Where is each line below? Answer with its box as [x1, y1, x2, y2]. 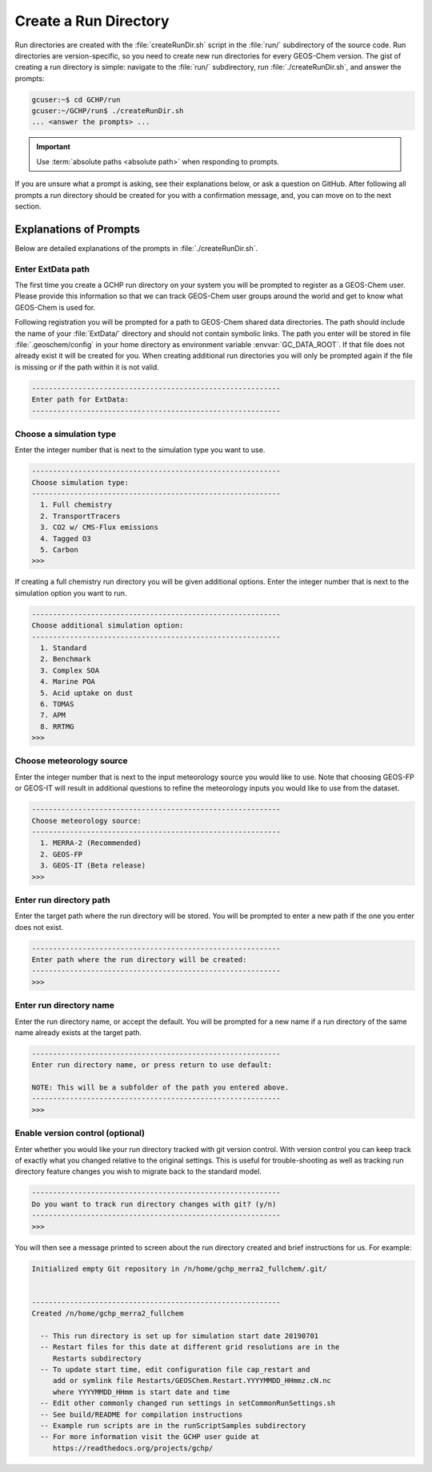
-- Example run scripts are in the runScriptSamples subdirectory [40, 1421, 306, 1430]
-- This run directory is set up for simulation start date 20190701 [40, 1331, 319, 1341]
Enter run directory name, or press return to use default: [31, 1061, 273, 1070]
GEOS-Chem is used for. [14, 302, 96, 312]
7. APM [40, 710, 66, 720]
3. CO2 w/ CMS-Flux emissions [40, 523, 159, 532]
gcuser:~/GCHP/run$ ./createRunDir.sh [31, 107, 184, 115]
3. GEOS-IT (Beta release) [40, 861, 146, 870]
